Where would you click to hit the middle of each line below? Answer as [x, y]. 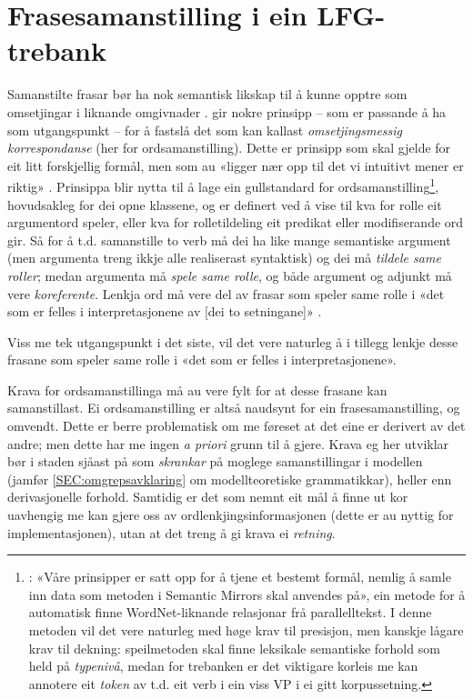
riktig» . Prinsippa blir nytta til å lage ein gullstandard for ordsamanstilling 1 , [223, 185]
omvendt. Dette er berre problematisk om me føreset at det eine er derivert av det [236, 426]
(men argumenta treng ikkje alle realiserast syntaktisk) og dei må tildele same [224, 258]
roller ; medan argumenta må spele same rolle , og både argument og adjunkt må [230, 275]
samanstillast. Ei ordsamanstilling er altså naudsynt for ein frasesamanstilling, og [234, 408]
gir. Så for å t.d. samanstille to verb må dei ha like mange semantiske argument [229, 240]
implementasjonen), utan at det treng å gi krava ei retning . [171, 532]
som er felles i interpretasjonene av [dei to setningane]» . [165, 311]
